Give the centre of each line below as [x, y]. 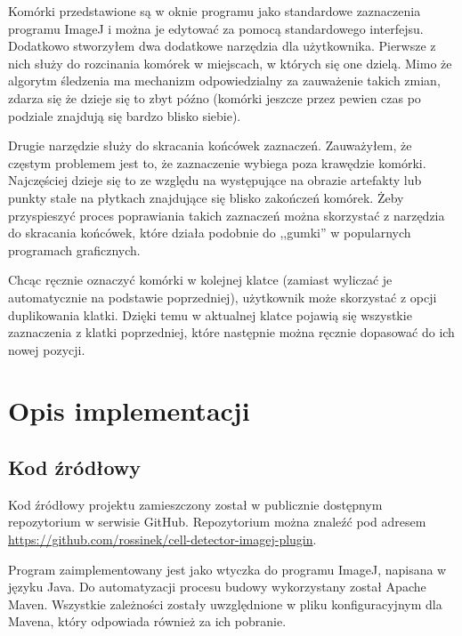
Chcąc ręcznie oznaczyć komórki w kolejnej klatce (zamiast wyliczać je [200, 280]
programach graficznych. [74, 250]
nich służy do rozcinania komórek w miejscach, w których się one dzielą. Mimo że [230, 63]
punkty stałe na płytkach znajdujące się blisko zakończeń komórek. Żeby [206, 197]
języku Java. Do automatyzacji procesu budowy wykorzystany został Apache [217, 587]
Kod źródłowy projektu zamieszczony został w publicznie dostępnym [195, 504]
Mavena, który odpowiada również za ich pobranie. [147, 621]
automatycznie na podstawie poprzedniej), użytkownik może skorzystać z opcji [223, 297]
